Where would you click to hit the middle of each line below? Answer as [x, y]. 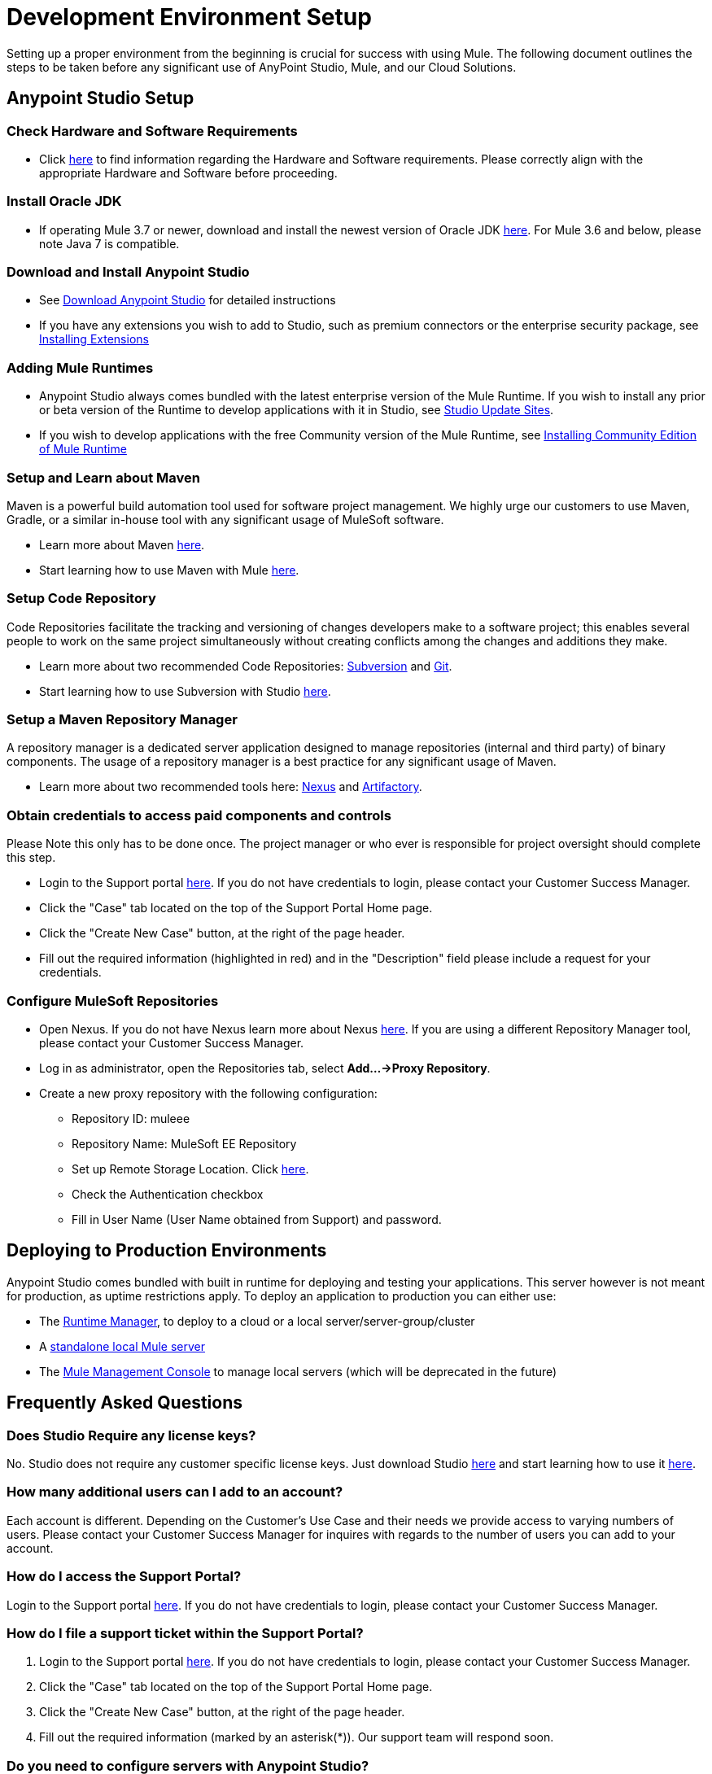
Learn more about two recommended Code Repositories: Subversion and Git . [246, 666]
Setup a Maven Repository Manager [122, 720]
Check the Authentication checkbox [168, 1194]
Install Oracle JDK [64, 201]
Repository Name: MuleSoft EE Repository [184, 1143]
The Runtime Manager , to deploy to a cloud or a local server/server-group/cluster [257, 1321]
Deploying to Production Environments [167, 1251]
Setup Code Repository [81, 599]
